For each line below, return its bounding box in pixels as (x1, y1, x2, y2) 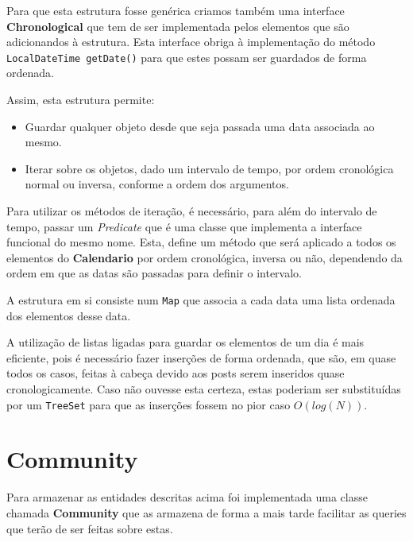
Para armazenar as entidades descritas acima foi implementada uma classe (6, 489, 368, 505)
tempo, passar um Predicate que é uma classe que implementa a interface (6, 218, 362, 234)
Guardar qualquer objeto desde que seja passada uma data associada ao (25, 118, 375, 134)
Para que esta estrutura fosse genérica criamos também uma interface (6, 2, 345, 18)
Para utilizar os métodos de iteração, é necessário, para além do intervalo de (6, 203, 377, 219)
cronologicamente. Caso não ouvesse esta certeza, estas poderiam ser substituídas (6, 381, 401, 397)
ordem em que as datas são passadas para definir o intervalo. (6, 265, 302, 281)
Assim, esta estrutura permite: (6, 91, 155, 108)
